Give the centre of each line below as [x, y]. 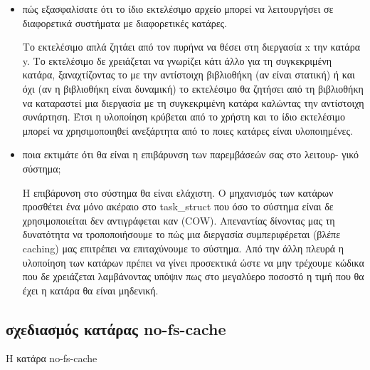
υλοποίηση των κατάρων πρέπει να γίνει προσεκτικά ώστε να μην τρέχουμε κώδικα [193, 262]
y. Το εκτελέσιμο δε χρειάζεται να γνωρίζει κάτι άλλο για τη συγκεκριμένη [177, 60]
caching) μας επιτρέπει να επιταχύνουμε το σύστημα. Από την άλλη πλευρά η [183, 248]
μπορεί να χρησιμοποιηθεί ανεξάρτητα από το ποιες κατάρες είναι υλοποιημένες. [187, 130]
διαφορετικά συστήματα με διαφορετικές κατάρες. [125, 22]
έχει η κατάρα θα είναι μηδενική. [90, 290]
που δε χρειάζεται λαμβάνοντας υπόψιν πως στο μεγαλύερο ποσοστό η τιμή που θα [193, 276]
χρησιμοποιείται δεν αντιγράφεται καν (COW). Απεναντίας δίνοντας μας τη [179, 220]
